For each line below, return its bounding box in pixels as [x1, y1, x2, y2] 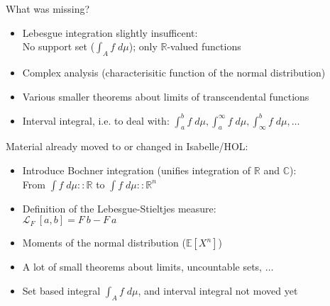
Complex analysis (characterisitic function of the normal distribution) [22, 64, 326, 79]
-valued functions [167, 39, 241, 54]
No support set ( [22, 39, 95, 54]
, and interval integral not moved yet [138, 283, 298, 297]
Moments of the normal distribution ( [22, 235, 186, 250]
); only [128, 39, 158, 54]
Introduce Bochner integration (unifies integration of [22, 163, 251, 178]
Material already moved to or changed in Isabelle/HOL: [6, 139, 248, 154]
